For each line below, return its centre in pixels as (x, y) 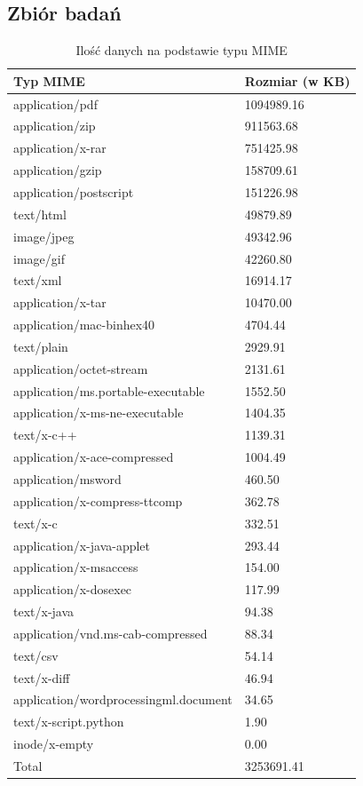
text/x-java (44, 611)
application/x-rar (60, 148)
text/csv (36, 655)
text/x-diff (42, 677)
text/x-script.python (69, 722)
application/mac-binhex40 (84, 325)
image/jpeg (44, 236)
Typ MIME (49, 80)
